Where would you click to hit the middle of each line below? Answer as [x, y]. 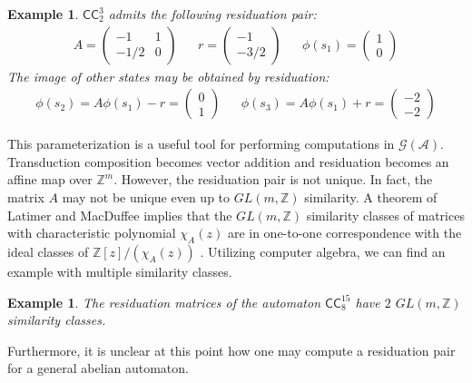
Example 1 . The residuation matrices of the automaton [164, 302]
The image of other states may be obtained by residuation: [168, 76]
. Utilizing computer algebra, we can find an [323, 252]
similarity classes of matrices [385, 215]
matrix [26, 197]
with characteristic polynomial [92, 233]
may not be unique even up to [146, 197]
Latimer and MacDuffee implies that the [120, 215]
